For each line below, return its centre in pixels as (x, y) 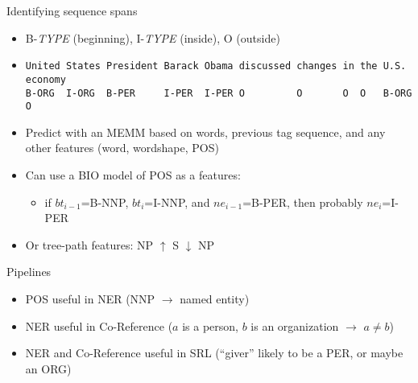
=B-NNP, (105, 202)
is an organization (295, 325)
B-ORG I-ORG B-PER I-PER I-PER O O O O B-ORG (219, 93)
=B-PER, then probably (303, 202)
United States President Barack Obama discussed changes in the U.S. (216, 66)
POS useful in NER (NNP (90, 298)
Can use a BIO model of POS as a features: (133, 175)
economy (46, 79)
